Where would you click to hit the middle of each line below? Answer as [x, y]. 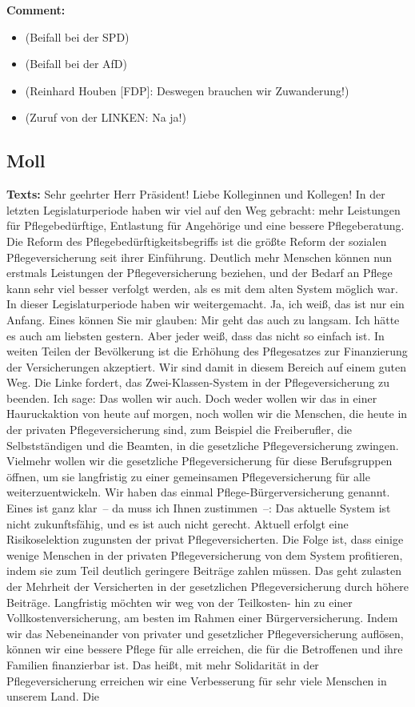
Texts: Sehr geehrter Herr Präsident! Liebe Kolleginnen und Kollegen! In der [196, 194]
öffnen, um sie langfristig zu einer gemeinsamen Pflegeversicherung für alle [188, 476]
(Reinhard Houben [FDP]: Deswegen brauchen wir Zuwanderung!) [187, 90]
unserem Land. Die [53, 696]
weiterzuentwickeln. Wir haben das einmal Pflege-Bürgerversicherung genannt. [198, 492]
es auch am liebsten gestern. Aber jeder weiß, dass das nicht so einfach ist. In [196, 335]
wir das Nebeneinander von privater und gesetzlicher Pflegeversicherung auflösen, [205, 633]
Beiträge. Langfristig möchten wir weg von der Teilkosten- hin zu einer [180, 602]
